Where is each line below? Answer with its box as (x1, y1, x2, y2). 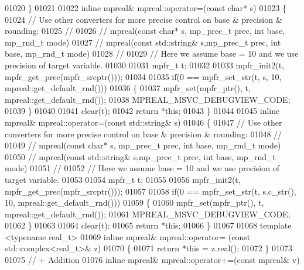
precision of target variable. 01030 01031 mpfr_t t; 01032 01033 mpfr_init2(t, (5, 58, 285, 71)
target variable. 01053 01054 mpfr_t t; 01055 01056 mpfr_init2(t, (5, 173, 241, 185)
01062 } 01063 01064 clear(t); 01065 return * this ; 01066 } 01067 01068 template (5, 219, 292, 231)
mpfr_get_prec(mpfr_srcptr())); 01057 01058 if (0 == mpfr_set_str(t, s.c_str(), (5, 185, 296, 197)
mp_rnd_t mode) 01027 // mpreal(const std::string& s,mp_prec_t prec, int (5, 36, 281, 48)
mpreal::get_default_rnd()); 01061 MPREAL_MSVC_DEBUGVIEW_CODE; (5, 207, 291, 220)
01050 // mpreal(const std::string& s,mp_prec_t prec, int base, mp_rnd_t (5, 150, 276, 162)
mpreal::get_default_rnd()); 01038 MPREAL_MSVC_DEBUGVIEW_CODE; (5, 93, 291, 105)
